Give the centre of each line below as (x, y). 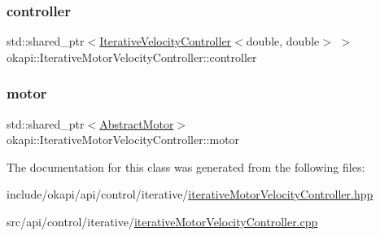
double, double (283, 41)
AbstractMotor (137, 123)
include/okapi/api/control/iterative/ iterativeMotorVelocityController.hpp (190, 194)
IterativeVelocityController (166, 41)
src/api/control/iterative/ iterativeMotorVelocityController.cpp (162, 221)
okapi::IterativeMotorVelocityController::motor (123, 140)
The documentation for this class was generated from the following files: (186, 166)
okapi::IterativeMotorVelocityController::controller (132, 57)
